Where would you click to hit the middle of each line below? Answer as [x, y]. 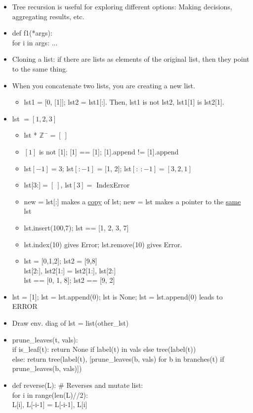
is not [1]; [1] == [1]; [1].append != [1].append [109, 151]
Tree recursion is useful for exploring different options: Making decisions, [122, 6]
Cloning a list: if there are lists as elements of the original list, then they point [131, 59]
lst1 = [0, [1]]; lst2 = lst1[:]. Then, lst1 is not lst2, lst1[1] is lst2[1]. [124, 102]
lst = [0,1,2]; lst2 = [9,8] [61, 261]
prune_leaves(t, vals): [45, 339]
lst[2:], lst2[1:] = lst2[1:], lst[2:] [70, 270]
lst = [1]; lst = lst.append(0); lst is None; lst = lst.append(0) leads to [117, 296]
